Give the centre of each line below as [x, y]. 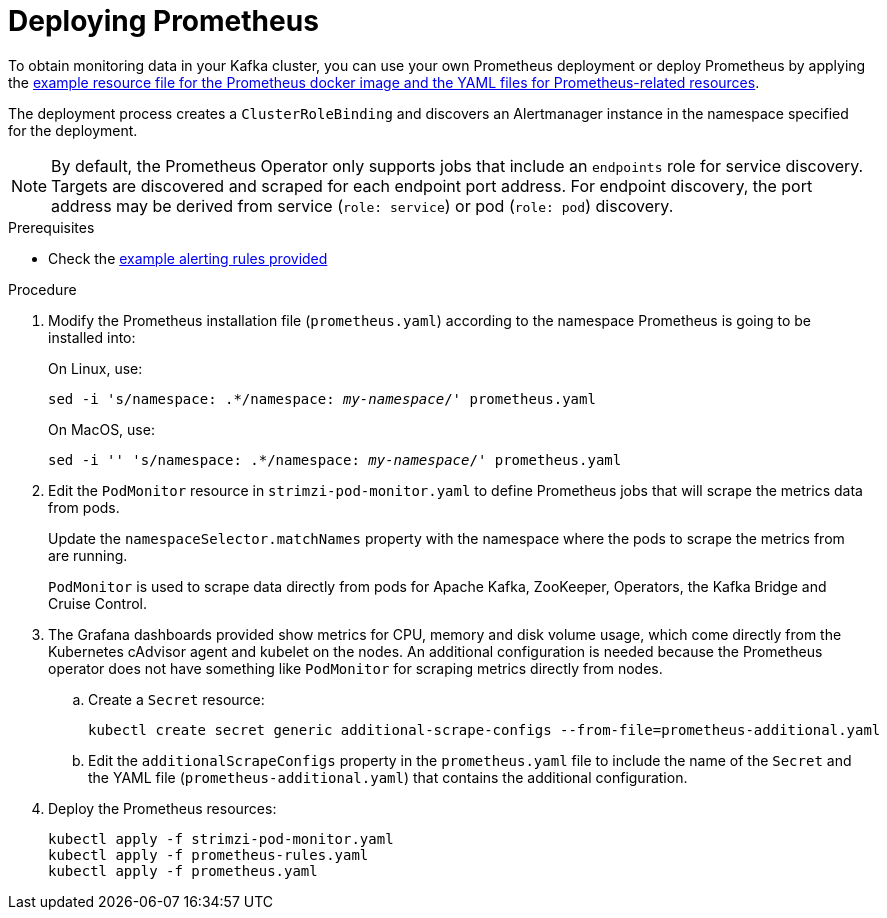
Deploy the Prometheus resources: [162, 808]
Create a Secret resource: [176, 699]
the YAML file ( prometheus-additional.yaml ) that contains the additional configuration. [388, 777]
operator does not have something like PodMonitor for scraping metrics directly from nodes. [355, 668]
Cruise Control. [97, 603]
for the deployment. [73, 130]
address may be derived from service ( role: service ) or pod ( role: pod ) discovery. [362, 205]
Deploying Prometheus [163, 21]
